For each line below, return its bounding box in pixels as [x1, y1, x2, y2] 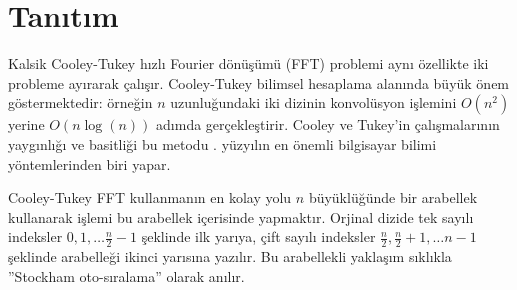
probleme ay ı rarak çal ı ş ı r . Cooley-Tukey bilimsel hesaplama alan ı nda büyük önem [8, 72, 510, 93]
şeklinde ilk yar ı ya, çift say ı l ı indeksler [141, 226, 376, 247]
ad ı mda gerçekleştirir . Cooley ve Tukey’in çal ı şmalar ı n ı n [156, 114, 500, 135]
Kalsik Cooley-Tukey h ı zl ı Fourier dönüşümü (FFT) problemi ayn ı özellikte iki [8, 53, 489, 74]
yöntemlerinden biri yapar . [8, 153, 171, 174]
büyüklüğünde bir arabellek [308, 187, 478, 208]
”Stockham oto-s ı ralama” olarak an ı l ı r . [8, 265, 245, 286]
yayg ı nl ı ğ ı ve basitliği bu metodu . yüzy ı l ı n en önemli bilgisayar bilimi [8, 133, 437, 154]
